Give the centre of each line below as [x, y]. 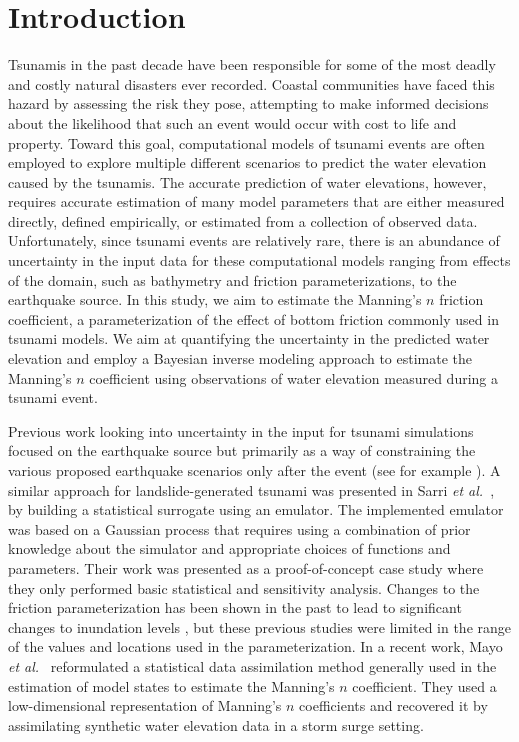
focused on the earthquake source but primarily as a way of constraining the [242, 450]
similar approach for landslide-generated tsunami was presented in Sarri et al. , [251, 489]
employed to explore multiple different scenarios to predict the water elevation [247, 162]
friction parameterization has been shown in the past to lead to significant [235, 607]
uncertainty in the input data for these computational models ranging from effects [259, 260]
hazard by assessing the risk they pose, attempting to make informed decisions [248, 103]
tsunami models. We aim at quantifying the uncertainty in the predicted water [249, 338]
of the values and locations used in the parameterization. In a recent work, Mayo [255, 646]
